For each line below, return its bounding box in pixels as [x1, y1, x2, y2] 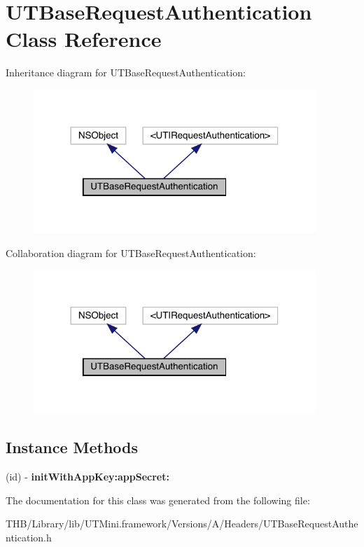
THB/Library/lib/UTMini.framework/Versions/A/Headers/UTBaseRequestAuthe [6, 516, 358, 531]
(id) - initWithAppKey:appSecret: [6, 469, 169, 484]
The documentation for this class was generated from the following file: [6, 492, 310, 507]
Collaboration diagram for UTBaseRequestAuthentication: [6, 245, 256, 260]
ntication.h [6, 529, 52, 544]
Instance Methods [6, 436, 138, 458]
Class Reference [6, 25, 162, 53]
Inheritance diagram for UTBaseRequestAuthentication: [6, 65, 246, 80]
